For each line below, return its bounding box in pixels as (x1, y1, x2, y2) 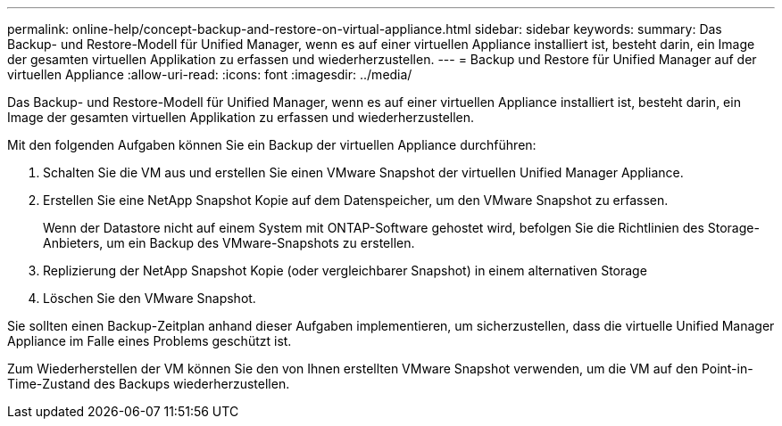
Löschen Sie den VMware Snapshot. (43, 291, 256, 306)
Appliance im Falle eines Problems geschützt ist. (7, 333, 292, 348)
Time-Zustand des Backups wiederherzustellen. (7, 376, 290, 391)
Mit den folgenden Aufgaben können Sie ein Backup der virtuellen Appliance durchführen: (7, 137, 537, 152)
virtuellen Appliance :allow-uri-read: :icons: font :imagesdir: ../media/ (7, 67, 412, 82)
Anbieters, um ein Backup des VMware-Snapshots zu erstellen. (43, 235, 415, 250)
